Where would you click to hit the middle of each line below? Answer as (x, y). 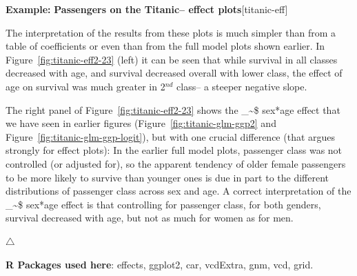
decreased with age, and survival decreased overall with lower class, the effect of (174, 73)
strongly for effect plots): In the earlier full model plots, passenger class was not (174, 150)
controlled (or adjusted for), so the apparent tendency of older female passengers (176, 163)
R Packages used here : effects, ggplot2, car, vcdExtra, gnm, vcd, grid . (160, 264)
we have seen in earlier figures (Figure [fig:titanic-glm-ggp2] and (141, 123)
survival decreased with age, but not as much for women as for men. (150, 218)
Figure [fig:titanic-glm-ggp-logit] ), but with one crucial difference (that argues (171, 136)
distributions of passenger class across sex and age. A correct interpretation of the (178, 191)
